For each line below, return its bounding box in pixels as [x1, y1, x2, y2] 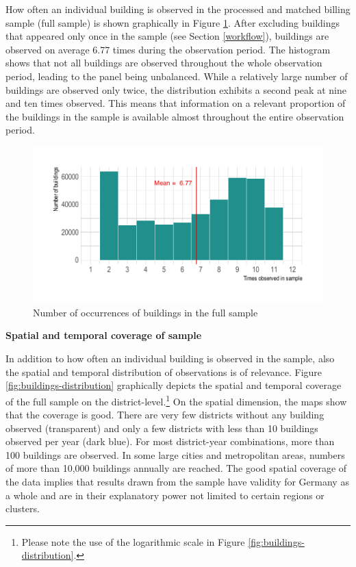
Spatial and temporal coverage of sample [5, 328, 202, 342]
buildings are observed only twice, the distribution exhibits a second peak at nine [5, 82, 346, 97]
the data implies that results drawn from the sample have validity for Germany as [5, 475, 349, 489]
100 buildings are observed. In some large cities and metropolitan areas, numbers [5, 447, 345, 462]
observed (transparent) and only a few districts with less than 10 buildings [5, 420, 318, 435]
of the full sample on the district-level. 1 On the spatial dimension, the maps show [5, 392, 347, 408]
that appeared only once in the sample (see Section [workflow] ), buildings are [5, 29, 329, 43]
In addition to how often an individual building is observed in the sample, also [5, 351, 335, 366]
